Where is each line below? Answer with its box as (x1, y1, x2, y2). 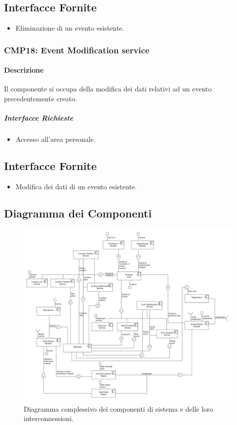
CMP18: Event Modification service (4, 43, 150, 56)
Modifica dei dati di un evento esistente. (15, 181, 137, 191)
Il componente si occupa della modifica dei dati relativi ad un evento (4, 84, 212, 94)
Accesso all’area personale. (15, 134, 96, 144)
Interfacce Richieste (4, 113, 74, 123)
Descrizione (4, 65, 44, 75)
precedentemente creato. (4, 93, 77, 104)
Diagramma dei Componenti (4, 205, 152, 220)
